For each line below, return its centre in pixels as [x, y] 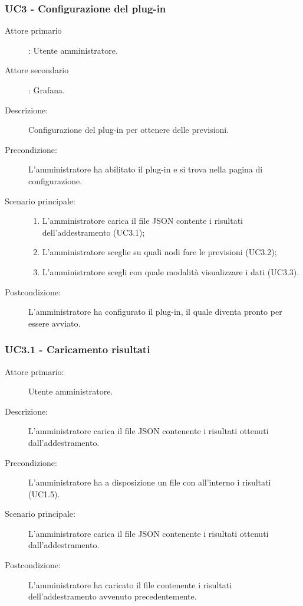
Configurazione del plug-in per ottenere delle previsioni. [129, 130]
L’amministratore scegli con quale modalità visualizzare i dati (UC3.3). [171, 271]
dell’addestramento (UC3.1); [93, 232]
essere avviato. [55, 323]
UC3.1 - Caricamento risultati [78, 349]
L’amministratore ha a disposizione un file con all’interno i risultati [150, 482]
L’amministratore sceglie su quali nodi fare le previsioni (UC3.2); [159, 252]
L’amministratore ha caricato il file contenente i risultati [130, 584]
